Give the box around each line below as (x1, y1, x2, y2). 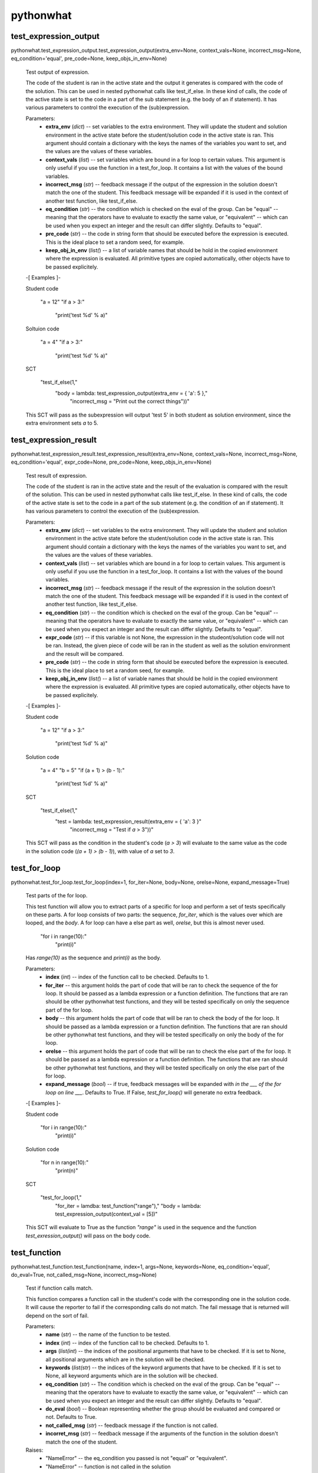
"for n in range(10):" (40, 1159, 89, 1166)
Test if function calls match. (25, 1284, 93, 1292)
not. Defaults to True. (45, 1413, 97, 1421)
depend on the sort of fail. (25, 1312, 89, 1319)
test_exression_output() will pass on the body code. (25, 1232, 151, 1239)
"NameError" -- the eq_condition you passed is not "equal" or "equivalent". (45, 1455, 228, 1462)
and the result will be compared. (45, 650, 124, 657)
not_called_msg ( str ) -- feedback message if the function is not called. (45, 1422, 218, 1429)
